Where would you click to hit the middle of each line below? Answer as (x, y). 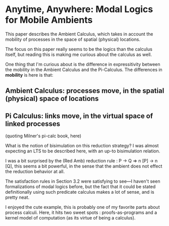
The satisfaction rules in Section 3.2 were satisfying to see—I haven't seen (83, 181)
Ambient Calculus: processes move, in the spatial (85, 91)
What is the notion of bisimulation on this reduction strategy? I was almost (82, 146)
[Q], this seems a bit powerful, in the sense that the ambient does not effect (84, 166)
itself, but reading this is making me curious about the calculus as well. (79, 54)
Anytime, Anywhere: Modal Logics (79, 9)
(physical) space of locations (52, 99)
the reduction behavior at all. (35, 172)
